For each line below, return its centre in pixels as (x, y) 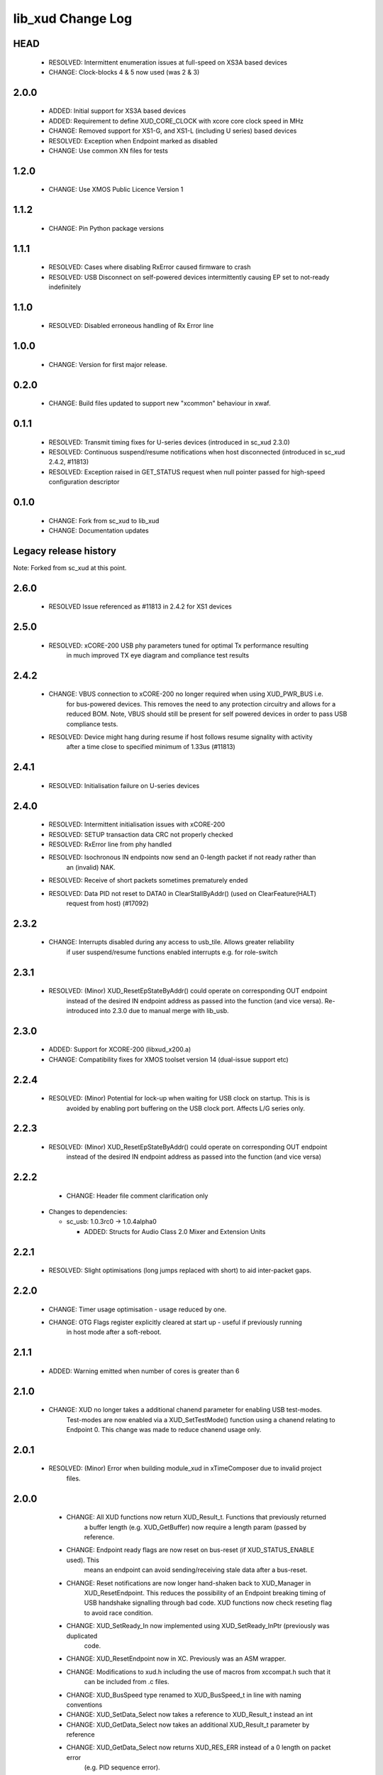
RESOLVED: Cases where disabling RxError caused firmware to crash (150, 267)
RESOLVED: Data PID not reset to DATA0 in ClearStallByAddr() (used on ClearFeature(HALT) (183, 893)
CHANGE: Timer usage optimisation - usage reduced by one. (138, 1309)
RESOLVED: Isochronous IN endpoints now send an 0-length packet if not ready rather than (182, 857)
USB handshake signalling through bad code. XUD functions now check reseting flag (208, 1603)
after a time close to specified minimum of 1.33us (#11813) (151, 747)
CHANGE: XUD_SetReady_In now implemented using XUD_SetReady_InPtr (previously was (198, 1626)
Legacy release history (65, 551)
